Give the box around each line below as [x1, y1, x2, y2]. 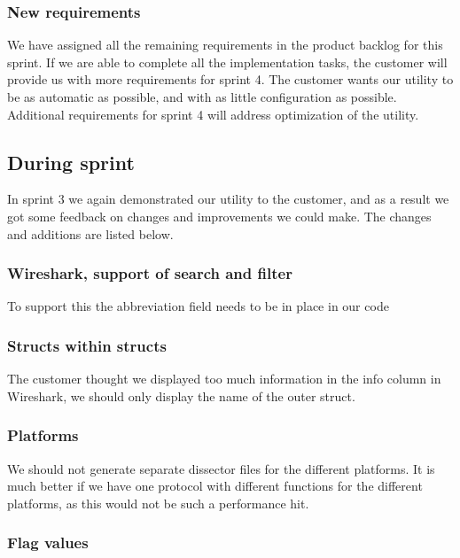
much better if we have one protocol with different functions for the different [7, 477, 423, 495]
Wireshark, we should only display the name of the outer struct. [7, 386, 355, 405]
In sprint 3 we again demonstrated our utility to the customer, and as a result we [7, 190, 449, 208]
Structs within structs [7, 334, 167, 356]
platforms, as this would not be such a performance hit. [7, 493, 309, 512]
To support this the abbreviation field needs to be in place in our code [7, 297, 389, 315]
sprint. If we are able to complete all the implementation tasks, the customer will [7, 52, 448, 71]
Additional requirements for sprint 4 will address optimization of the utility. [7, 105, 419, 123]
